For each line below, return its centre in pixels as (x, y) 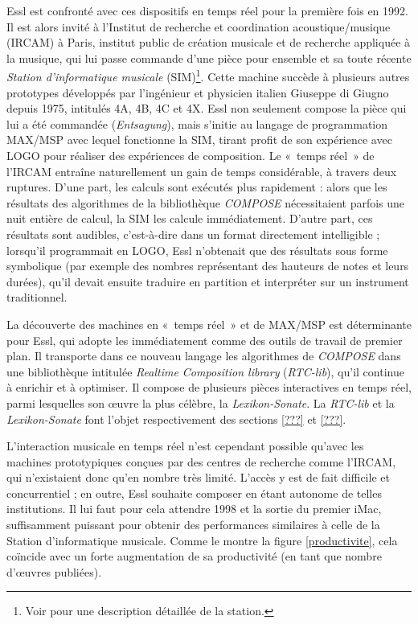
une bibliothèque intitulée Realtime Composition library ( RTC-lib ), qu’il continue (205, 371)
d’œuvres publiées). (54, 571)
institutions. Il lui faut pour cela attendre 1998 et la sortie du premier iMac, (194, 509)
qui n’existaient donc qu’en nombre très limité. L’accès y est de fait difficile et (198, 477)
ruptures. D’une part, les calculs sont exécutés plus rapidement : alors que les (197, 187)
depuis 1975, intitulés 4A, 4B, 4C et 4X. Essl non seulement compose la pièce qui (207, 108)
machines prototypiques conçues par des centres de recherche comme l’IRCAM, (201, 461)
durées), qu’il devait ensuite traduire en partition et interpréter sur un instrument (208, 281)
